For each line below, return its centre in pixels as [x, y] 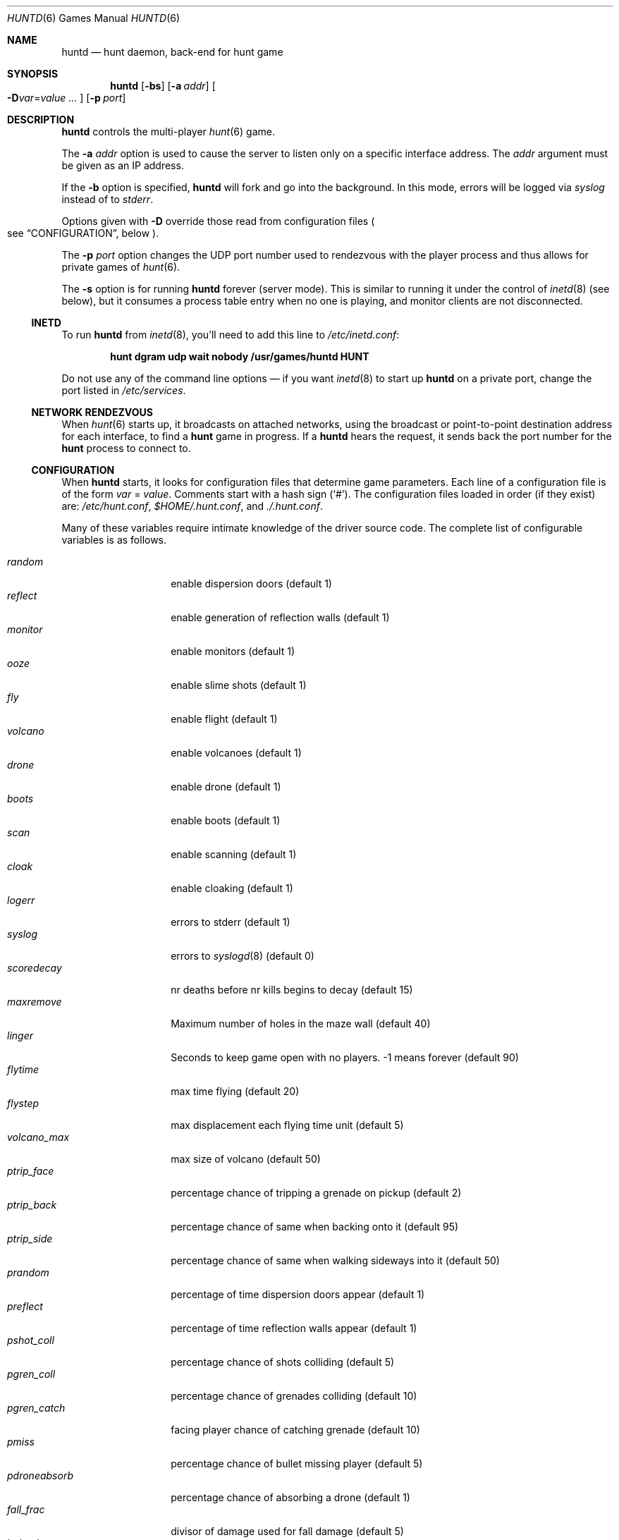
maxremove [35, 1002]
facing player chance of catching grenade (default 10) [295, 1430]
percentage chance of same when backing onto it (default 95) [315, 1227]
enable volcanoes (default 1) [236, 753]
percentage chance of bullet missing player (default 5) [297, 1463]
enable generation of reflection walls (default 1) [280, 617]
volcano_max [38, 1137]
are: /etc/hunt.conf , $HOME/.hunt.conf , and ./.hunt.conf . [192, 506]
